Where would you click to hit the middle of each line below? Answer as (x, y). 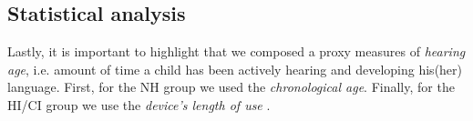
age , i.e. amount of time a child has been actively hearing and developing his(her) (235, 69)
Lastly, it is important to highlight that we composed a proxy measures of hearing (236, 51)
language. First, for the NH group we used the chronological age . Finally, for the (231, 87)
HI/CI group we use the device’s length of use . (139, 104)
